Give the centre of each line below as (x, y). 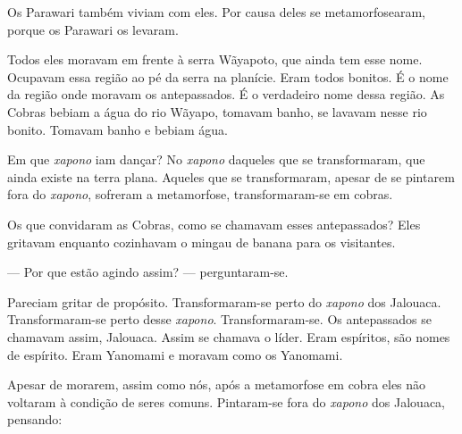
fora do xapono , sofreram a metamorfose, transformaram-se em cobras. (200, 194)
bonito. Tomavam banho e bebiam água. (118, 129)
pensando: (35, 419)
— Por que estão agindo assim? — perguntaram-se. (148, 272)
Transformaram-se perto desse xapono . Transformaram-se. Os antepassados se (220, 319)
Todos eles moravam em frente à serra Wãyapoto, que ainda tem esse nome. (215, 59)
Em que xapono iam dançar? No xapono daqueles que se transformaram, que (216, 159)
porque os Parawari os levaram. (93, 29)
